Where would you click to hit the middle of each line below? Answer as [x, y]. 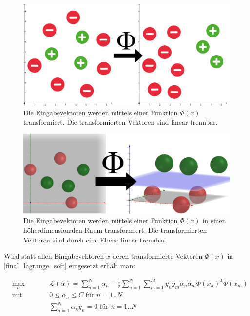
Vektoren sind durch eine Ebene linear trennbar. [96, 239]
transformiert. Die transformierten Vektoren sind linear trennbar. [121, 122]
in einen [214, 220]
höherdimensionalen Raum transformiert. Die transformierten [115, 230]
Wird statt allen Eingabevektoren [54, 256]
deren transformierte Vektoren [157, 256]
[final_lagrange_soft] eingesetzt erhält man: [69, 265]
